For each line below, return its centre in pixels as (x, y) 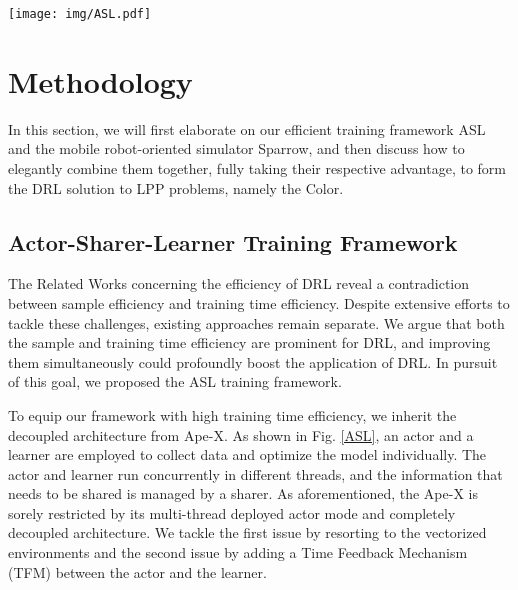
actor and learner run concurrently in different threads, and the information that (255, 473)
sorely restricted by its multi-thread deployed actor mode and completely (232, 512)
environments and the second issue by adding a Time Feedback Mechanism (238, 552)
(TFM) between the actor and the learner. (137, 571)
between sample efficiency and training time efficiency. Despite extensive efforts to (259, 302)
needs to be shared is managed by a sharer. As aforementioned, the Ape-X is (243, 493)
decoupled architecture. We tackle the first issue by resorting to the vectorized (247, 532)
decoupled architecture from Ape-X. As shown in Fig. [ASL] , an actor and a (241, 434)
